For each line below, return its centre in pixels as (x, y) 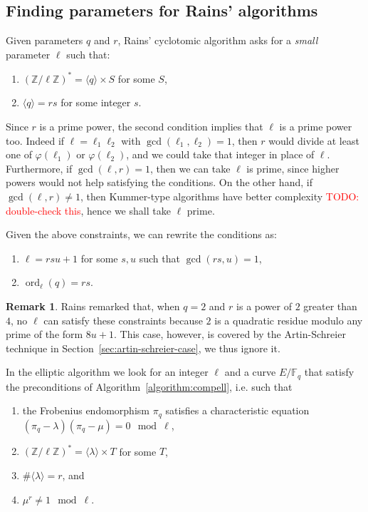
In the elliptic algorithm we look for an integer (107, 372)
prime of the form (44, 334)
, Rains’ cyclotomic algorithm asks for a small (218, 40)
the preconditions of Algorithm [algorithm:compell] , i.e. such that (149, 386)
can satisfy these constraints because (123, 320)
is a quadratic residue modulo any (289, 320)
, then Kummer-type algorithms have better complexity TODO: (220, 196)
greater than (330, 306)
